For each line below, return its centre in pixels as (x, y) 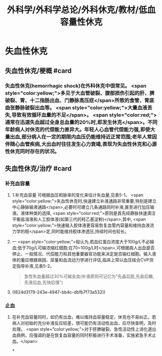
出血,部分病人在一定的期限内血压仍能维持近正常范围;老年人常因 (83, 136)
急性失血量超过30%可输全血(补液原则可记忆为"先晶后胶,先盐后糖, (89, 276)
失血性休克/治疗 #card (38, 168)
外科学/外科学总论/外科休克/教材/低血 (81, 10)
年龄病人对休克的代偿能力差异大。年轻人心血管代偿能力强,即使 (78, 129)
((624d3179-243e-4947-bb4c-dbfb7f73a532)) (59, 292)
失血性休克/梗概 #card (38, 71)
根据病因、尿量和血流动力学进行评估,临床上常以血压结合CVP (89, 260)
